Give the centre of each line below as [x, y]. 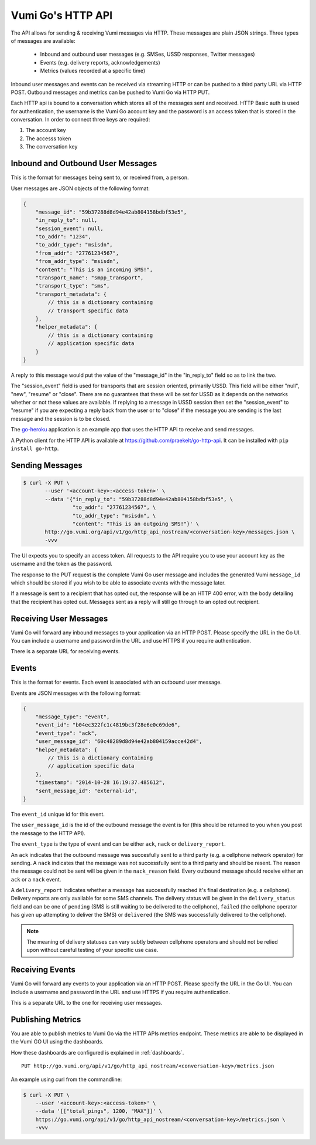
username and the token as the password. [61, 564]
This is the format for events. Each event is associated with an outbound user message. [116, 682]
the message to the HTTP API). [48, 833]
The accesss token [48, 139]
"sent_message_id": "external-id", [86, 791]
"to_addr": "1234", [63, 237]
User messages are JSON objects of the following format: [80, 188]
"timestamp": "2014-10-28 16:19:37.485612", [100, 783]
